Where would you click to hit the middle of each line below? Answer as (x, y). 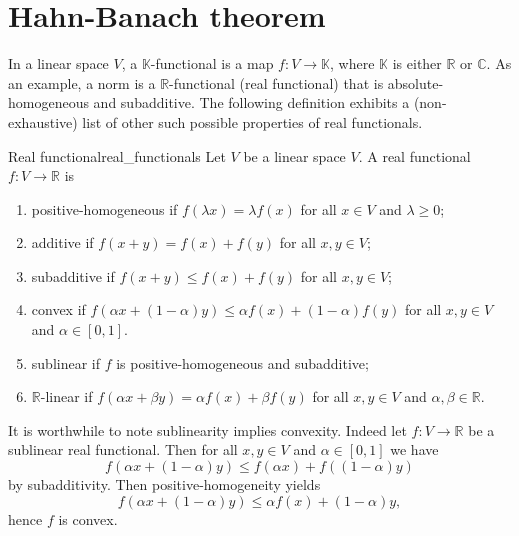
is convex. (88, 518)
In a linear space (58, 63)
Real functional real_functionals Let (117, 155)
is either (417, 63)
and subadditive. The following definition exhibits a (251, 102)
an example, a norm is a (82, 82)
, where (352, 63)
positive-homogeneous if (104, 208)
